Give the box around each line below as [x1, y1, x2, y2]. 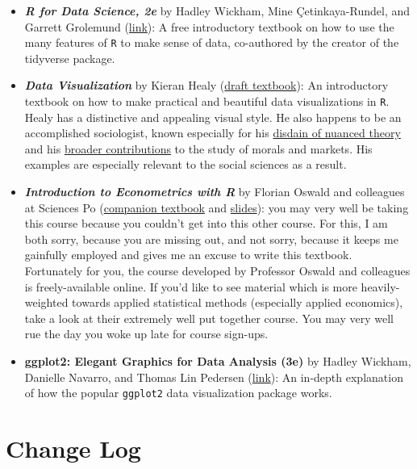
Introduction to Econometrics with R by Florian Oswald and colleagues [24, 183, 405, 200]
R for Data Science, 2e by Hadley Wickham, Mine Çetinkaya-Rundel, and [24, 2, 411, 19]
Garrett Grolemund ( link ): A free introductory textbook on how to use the [24, 18, 394, 35]
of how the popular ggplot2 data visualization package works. [24, 384, 332, 401]
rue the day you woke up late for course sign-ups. [24, 325, 269, 342]
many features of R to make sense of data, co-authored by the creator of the [24, 34, 399, 51]
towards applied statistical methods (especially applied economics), [72, 294, 403, 311]
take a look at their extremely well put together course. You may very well [24, 309, 394, 326]
